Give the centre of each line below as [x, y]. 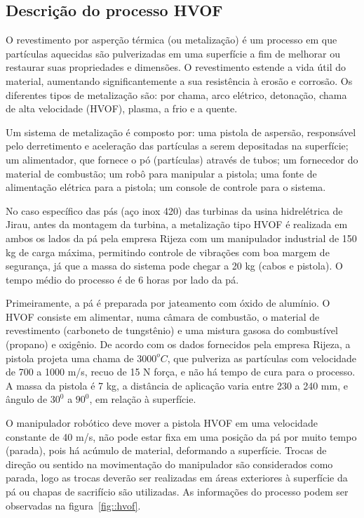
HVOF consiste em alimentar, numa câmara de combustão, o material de [163, 316]
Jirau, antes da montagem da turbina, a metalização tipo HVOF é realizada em [177, 224]
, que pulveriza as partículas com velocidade [262, 358]
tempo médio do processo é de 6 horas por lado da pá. [122, 279]
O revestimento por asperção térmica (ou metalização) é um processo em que [171, 40]
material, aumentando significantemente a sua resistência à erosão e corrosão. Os [179, 80]
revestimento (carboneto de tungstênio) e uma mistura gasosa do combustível [172, 330]
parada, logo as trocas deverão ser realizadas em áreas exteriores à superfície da [177, 478]
